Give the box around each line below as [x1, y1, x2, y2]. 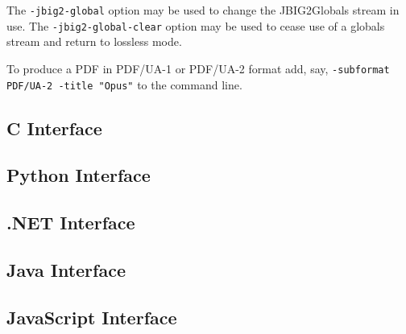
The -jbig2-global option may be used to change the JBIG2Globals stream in [6, 2, 400, 18]
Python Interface [6, 163, 151, 188]
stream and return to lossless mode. [6, 33, 182, 50]
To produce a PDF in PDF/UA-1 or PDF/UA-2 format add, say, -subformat [6, 60, 390, 76]
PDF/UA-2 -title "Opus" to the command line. [6, 76, 242, 93]
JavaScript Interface [6, 304, 177, 329]
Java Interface [6, 257, 126, 282]
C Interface [6, 115, 102, 140]
